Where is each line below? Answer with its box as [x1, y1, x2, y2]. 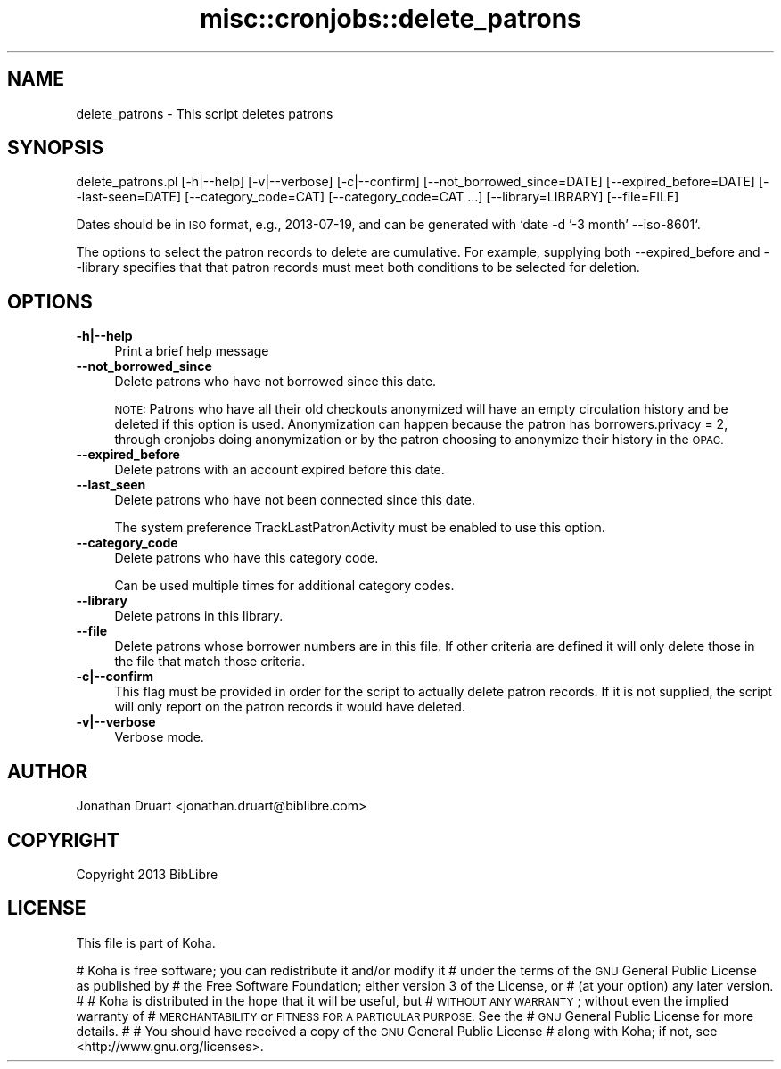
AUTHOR [7, 760, 88, 783]
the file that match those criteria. [114, 654, 306, 670]
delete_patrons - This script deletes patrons [76, 105, 333, 121]
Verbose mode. [114, 729, 204, 745]
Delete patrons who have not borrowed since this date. [114, 374, 437, 390]
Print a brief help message [114, 343, 269, 359]
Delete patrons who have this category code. [114, 550, 379, 566]
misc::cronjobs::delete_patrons [200, 4, 581, 34]
